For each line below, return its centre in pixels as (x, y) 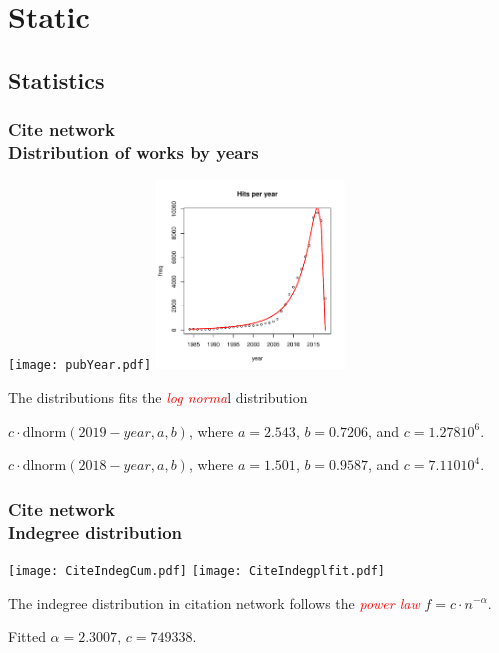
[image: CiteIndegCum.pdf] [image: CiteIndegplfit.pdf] (196, 570)
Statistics (56, 79)
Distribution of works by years (133, 152)
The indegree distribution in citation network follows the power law (214, 602)
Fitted (27, 636)
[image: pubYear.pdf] (80, 365)
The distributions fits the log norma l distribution (158, 396)
